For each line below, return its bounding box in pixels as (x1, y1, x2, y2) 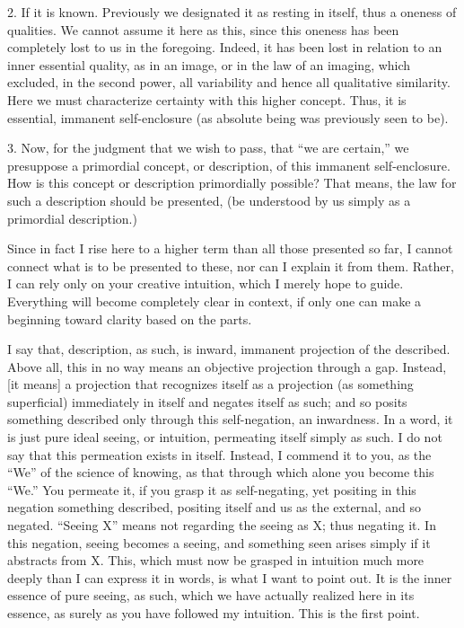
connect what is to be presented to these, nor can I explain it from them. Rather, (7, 256, 454, 275)
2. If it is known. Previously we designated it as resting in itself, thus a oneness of (7, 3, 457, 21)
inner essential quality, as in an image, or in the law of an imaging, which (7, 55, 411, 74)
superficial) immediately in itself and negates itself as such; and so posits (7, 392, 407, 411)
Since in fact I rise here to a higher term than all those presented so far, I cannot (7, 239, 453, 258)
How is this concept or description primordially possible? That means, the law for (7, 173, 457, 192)
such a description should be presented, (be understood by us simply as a (7, 190, 411, 209)
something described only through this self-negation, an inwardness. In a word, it (7, 410, 453, 429)
